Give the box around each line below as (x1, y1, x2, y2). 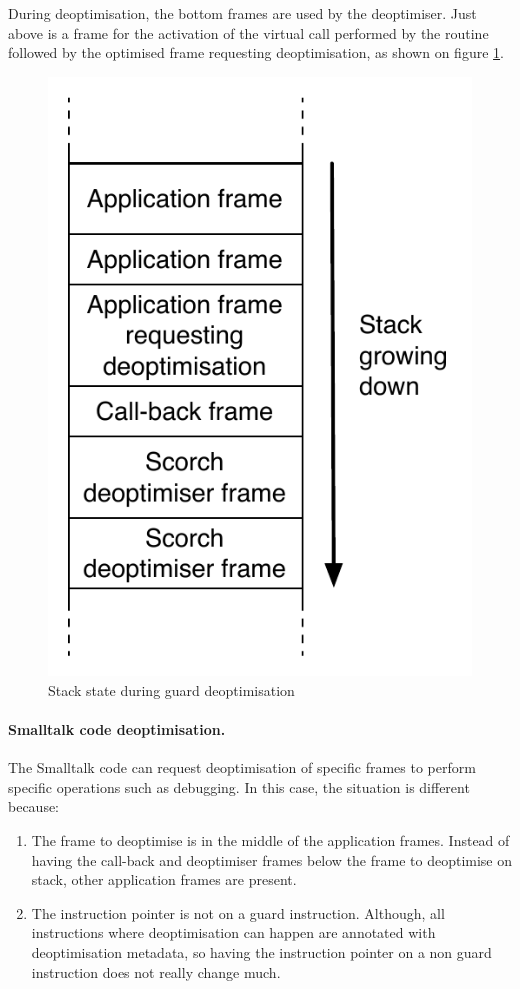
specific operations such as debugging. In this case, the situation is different (8, 776, 470, 797)
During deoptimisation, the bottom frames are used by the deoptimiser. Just (8, 3, 477, 23)
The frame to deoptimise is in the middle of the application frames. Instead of (31, 830, 510, 851)
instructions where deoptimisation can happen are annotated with (31, 922, 436, 943)
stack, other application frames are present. (31, 869, 297, 890)
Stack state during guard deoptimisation (48, 679, 295, 700)
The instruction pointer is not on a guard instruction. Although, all (31, 902, 445, 923)
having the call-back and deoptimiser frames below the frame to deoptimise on (31, 849, 513, 870)
